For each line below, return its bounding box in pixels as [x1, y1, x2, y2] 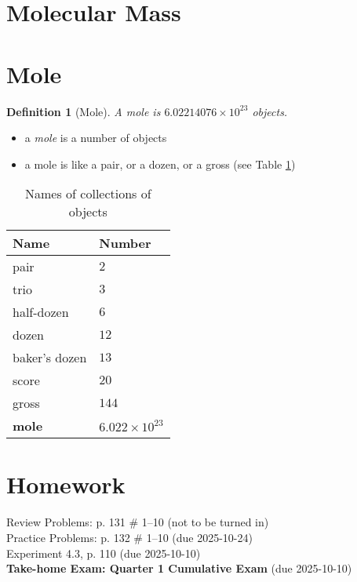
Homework [6, 468, 126, 500]
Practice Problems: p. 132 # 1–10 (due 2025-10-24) [6, 529, 253, 545]
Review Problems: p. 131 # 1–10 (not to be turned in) [6, 514, 269, 530]
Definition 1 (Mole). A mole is [6, 103, 161, 119]
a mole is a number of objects [24, 129, 167, 146]
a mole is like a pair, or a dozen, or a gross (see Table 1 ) [24, 155, 296, 172]
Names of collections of [25, 184, 151, 203]
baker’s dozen [13, 348, 87, 367]
